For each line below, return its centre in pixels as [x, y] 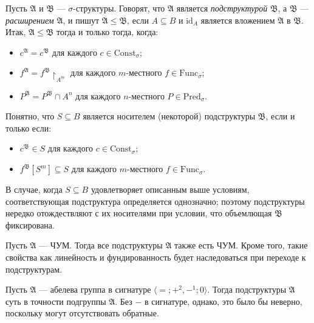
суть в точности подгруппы [56, 301]
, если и [280, 116]
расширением [30, 20]
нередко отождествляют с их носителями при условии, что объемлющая [139, 213]
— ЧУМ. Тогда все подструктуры [101, 245]
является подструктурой [222, 8]
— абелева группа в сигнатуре [95, 289]
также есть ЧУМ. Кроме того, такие [241, 245]
